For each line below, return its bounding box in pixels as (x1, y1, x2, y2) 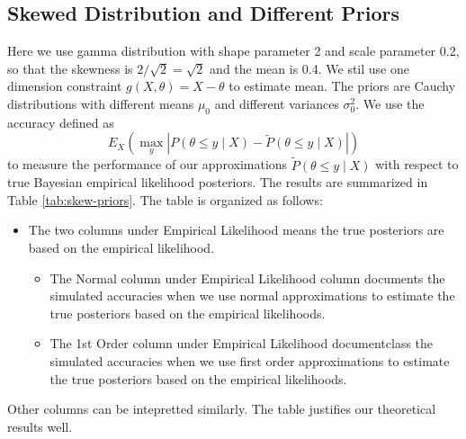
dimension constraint (7, 76, 122, 95)
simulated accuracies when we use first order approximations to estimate (49, 351, 450, 370)
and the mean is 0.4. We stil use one (210, 58, 409, 77)
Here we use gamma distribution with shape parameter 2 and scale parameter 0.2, (7, 41, 460, 60)
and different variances (214, 94, 339, 112)
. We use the (355, 94, 425, 112)
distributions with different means (7, 94, 194, 112)
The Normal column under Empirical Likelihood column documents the (49, 268, 445, 287)
